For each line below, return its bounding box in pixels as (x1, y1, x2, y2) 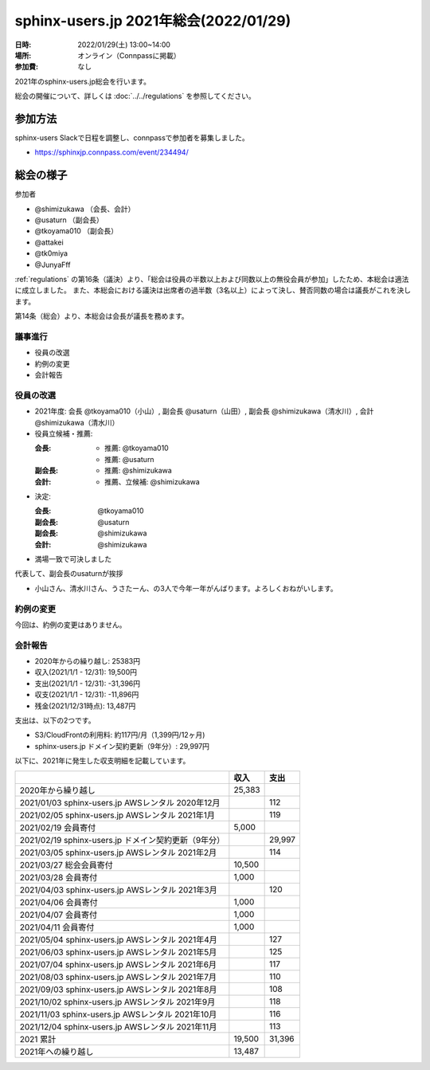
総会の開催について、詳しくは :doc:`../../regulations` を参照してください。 (14, 92, 256, 101)
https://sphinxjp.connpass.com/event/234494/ (34, 147, 189, 157)
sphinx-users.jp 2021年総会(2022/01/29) (14, 12, 291, 29)
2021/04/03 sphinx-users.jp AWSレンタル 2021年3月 (19, 884, 218, 896)
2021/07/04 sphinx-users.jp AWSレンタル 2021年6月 (19, 958, 217, 970)
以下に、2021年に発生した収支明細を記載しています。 (14, 756, 190, 766)
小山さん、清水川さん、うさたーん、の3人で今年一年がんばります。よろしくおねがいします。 (34, 583, 338, 593)
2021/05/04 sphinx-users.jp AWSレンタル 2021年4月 (19, 934, 218, 945)
